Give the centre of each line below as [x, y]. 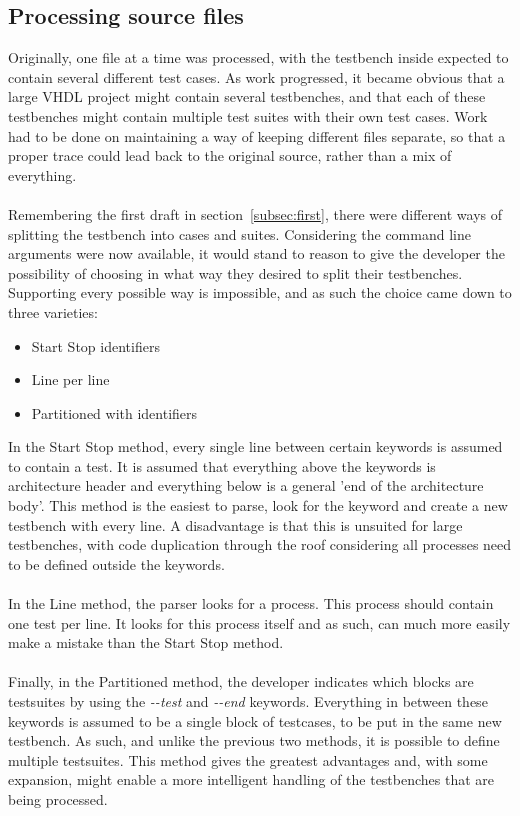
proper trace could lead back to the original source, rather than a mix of [230, 155]
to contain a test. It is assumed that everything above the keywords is [222, 465]
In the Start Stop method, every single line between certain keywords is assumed [255, 446]
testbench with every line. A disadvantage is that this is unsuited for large [235, 524]
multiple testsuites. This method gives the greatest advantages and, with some [248, 759]
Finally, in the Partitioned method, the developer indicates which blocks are [241, 681]
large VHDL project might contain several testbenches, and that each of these [247, 96]
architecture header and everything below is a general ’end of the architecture [246, 485]
